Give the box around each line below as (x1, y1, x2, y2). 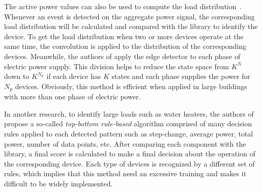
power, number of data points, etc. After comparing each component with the (4, 138, 246, 149)
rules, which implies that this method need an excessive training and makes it (4, 168, 247, 179)
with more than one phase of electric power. (4, 91, 141, 102)
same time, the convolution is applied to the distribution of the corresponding (4, 41, 247, 51)
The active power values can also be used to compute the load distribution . (4, 1, 242, 11)
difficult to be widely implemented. (4, 178, 113, 188)
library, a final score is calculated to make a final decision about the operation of (4, 148, 255, 159)
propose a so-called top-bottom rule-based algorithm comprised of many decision (4, 118, 252, 129)
